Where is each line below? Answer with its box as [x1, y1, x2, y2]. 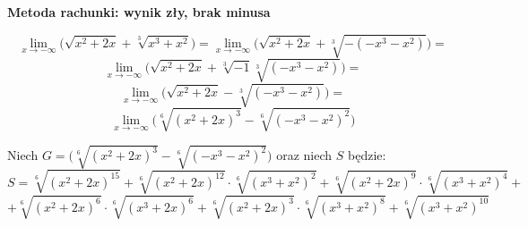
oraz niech [276, 146, 333, 164]
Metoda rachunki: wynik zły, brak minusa [7, 3, 271, 21]
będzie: [347, 146, 386, 164]
